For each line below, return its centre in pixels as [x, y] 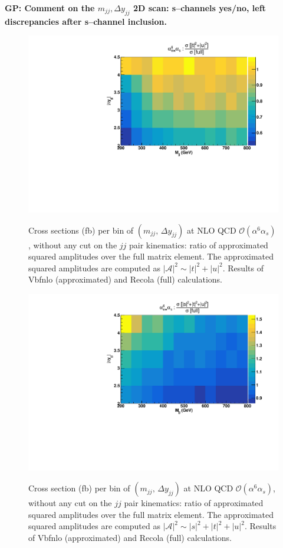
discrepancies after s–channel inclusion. [86, 21]
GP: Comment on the [50, 8]
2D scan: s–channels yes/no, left [199, 8]
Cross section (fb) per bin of [79, 488]
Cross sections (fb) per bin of [81, 230]
